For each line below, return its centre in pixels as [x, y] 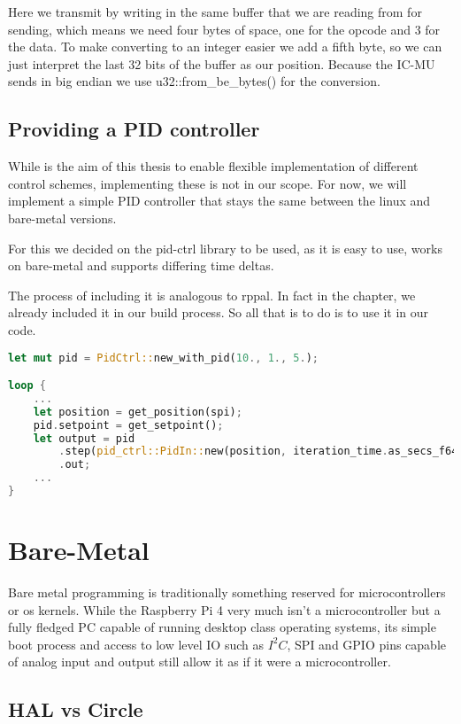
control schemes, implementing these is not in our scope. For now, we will [207, 183]
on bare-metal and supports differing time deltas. [141, 265]
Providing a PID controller [134, 129]
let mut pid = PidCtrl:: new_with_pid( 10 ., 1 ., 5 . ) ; [163, 358]
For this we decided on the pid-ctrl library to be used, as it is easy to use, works [225, 248]
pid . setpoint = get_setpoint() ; [128, 425]
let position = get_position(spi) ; [138, 412]
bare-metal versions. [62, 218]
